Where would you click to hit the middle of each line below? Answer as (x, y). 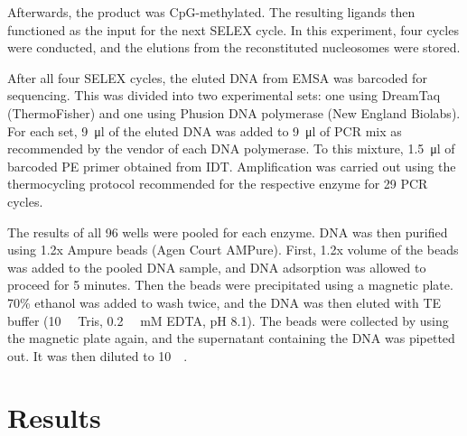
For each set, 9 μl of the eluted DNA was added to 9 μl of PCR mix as (205, 130)
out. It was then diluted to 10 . (98, 355)
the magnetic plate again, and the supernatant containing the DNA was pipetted (231, 338)
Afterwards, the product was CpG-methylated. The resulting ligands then (211, 12)
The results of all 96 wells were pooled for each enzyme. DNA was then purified (228, 232)
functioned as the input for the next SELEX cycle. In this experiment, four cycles (233, 29)
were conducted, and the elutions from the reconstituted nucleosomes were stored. (234, 47)
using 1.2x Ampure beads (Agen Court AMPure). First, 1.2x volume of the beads (233, 250)
